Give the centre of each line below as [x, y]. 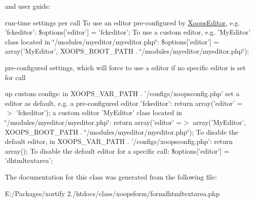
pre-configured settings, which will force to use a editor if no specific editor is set [125, 67]
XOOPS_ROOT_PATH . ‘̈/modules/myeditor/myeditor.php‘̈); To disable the [122, 131]
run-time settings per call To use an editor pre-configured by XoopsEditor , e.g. [123, 22]
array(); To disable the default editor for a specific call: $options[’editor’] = [117, 151]
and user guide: [28, 6]
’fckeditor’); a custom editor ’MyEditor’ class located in [99, 112]
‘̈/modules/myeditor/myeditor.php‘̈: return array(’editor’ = [93, 122]
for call [15, 77]
